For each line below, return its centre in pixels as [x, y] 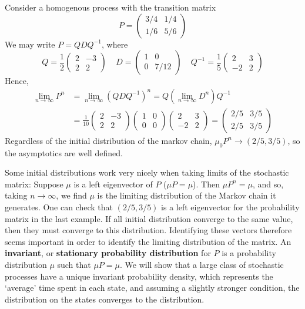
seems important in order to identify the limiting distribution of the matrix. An [148, 241]
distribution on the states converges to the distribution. [105, 299]
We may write [30, 44]
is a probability [249, 253]
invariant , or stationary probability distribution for [108, 253]
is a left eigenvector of [113, 184]
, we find [71, 195]
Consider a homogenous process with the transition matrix [110, 7]
